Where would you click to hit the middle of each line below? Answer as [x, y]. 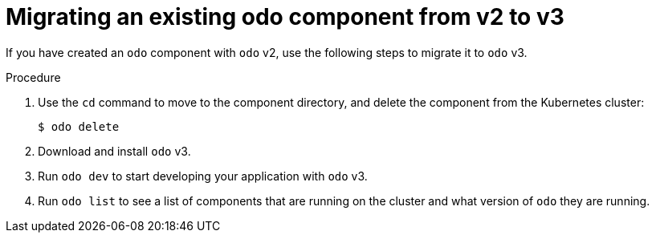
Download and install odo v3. [114, 151]
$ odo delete [79, 126]
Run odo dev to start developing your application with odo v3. [203, 176]
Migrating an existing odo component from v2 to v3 [285, 17]
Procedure [33, 77]
